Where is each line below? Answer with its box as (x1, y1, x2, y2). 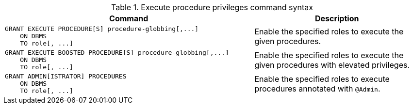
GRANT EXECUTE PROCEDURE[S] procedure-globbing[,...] (5, 25, 199, 32)
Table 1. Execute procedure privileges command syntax (111, 2, 313, 12)
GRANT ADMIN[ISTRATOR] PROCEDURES (5, 73, 127, 80)
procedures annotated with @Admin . (254, 83, 380, 93)
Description (314, 14, 359, 23)
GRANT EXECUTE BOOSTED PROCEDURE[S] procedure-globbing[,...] (5, 49, 229, 56)
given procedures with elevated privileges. (254, 60, 410, 70)
